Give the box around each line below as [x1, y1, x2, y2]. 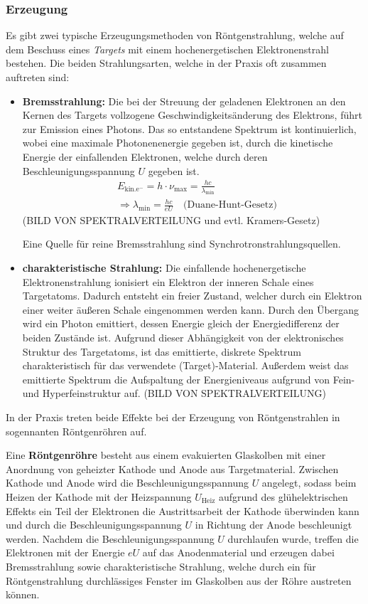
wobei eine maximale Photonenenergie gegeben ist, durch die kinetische [22, 135, 333, 150]
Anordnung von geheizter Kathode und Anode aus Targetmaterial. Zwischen [6, 461, 339, 476]
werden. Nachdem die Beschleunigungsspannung [6, 531, 215, 546]
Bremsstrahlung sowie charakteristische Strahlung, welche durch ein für [6, 558, 316, 573]
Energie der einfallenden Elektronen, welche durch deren [22, 149, 268, 164]
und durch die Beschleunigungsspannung [6, 517, 182, 532]
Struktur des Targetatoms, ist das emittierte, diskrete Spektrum [22, 344, 302, 359]
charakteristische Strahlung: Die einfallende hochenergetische [22, 260, 306, 275]
